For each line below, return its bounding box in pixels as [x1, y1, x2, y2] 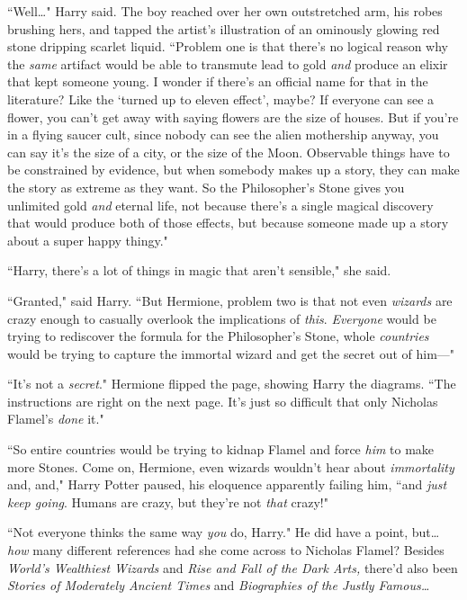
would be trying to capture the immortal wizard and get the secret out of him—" [7, 344, 455, 363]
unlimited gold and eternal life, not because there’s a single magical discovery [7, 195, 434, 214]
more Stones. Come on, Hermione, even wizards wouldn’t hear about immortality [7, 457, 454, 476]
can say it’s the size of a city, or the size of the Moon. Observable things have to [7, 142, 450, 161]
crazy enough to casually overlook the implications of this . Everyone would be [7, 309, 436, 327]
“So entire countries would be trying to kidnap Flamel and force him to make [7, 440, 435, 459]
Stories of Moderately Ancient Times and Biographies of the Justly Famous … [7, 576, 430, 595]
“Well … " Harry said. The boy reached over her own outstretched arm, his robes [7, 2, 443, 20]
